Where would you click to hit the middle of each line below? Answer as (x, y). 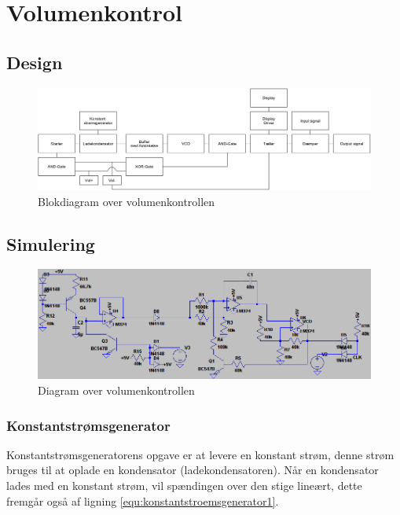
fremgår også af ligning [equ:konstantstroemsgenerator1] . (143, 500)
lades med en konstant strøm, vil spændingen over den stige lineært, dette (184, 486)
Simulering (51, 243)
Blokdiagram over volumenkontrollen (127, 201)
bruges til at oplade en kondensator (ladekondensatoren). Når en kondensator (193, 470)
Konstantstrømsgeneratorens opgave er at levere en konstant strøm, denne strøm (200, 454)
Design (35, 62)
